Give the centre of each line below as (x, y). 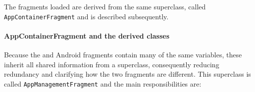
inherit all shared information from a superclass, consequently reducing (112, 64)
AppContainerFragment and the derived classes (87, 35)
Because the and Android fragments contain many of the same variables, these (123, 55)
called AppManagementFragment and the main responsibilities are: (103, 83)
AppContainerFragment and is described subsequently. (86, 16)
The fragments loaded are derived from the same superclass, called (105, 6)
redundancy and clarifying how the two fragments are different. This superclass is (127, 74)
